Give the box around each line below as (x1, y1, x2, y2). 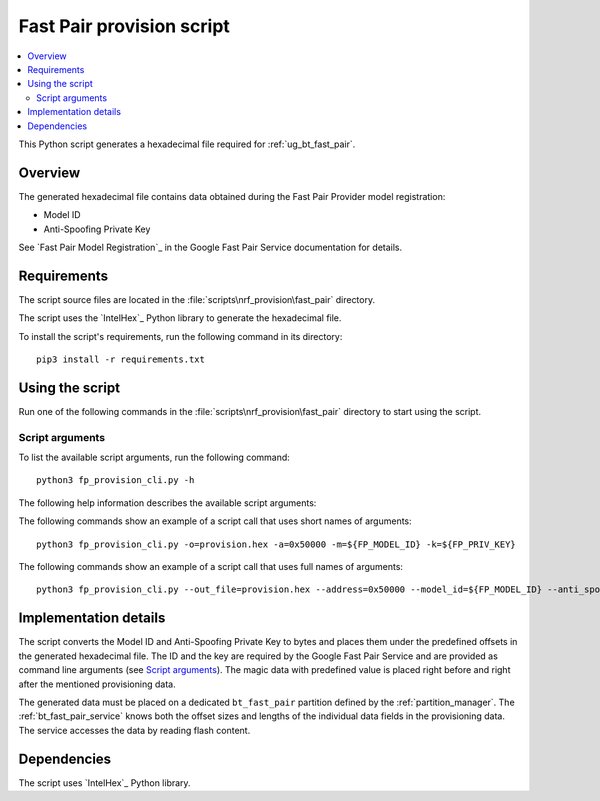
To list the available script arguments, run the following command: (18, 451, 290, 464)
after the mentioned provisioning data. (18, 678, 176, 690)
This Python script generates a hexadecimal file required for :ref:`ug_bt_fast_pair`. (18, 138, 356, 150)
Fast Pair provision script (18, 15, 230, 37)
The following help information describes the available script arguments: (18, 496, 317, 509)
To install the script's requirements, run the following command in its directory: (18, 330, 343, 342)
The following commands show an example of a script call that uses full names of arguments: (18, 561, 404, 573)
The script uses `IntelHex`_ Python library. (18, 776, 191, 789)
